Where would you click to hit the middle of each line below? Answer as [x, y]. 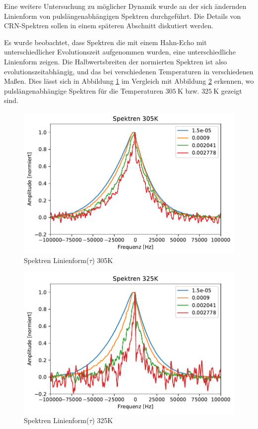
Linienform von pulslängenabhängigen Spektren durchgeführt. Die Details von [123, 16]
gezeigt [231, 90]
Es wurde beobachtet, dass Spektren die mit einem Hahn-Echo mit [105, 42]
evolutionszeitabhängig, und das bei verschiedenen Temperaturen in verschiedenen [129, 71]
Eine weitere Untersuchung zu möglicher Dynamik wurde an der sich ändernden [125, 6]
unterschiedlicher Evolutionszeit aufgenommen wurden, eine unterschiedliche [120, 52]
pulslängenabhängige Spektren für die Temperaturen [84, 90]
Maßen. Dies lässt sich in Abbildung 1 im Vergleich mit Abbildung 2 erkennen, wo [129, 81]
